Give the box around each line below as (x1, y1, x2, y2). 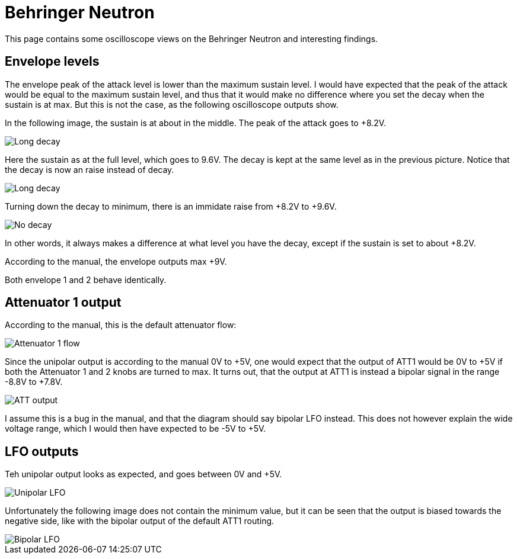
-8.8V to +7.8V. (5, 377, 63, 387)
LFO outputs (5, 444, 79, 459)
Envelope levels (5, 54, 100, 69)
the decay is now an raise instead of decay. (5, 164, 174, 175)
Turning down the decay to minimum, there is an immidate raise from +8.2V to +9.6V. (5, 201, 337, 211)
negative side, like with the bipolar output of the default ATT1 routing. (5, 516, 275, 526)
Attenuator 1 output (5, 295, 122, 310)
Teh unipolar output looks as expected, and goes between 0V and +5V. (5, 469, 282, 480)
